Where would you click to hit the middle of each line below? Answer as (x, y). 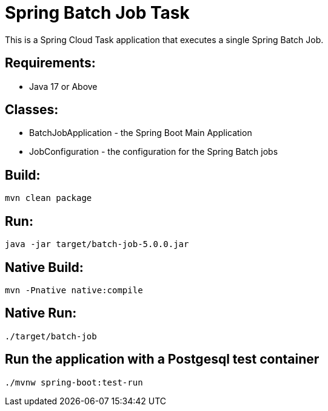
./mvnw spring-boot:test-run (74, 382)
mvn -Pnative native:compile (74, 290)
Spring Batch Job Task (97, 13)
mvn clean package (49, 198)
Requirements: (50, 63)
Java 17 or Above (63, 86)
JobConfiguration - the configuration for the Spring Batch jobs (154, 152)
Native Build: (44, 267)
